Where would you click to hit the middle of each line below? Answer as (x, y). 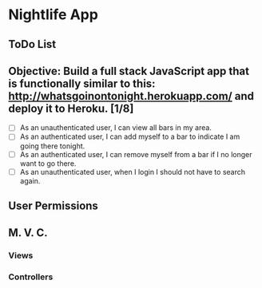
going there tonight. (52, 146)
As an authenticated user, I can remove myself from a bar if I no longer (136, 154)
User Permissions (53, 206)
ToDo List (32, 44)
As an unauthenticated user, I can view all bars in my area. (115, 128)
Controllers (31, 277)
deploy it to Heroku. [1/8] (71, 108)
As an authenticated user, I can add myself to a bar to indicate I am (130, 136)
